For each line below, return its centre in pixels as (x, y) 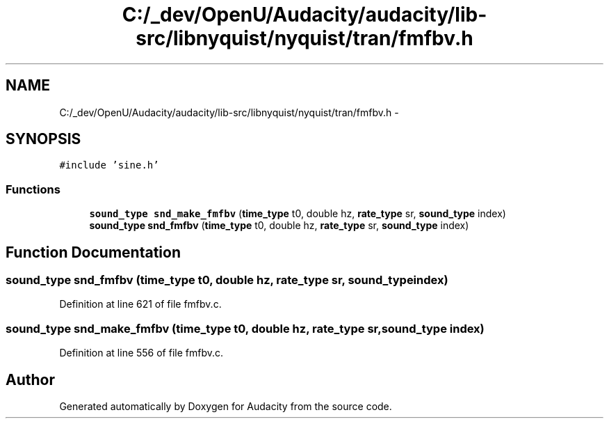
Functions (33, 189)
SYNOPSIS (43, 139)
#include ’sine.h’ (109, 165)
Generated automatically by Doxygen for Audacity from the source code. (226, 406)
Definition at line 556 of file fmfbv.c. (141, 353)
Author (30, 379)
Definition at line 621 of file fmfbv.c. (140, 304)
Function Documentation (93, 252)
